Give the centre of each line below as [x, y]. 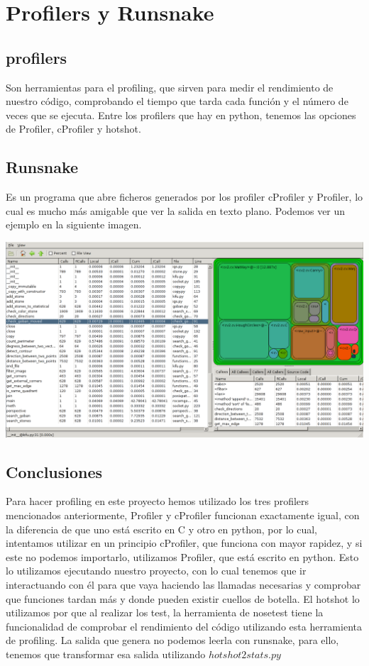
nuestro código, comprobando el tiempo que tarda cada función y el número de [177, 101]
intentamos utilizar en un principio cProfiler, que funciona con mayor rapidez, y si [184, 543]
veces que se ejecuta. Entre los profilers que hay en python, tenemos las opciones [181, 115]
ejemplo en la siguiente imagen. [74, 224]
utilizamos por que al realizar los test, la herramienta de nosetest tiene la [165, 612]
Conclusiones [54, 471]
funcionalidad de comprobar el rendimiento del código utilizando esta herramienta [184, 626]
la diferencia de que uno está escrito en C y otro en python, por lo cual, [161, 529]
